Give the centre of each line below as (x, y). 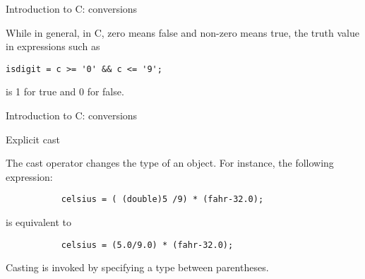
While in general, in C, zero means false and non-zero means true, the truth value (182, 32)
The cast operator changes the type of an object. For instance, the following (170, 163)
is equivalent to (39, 222)
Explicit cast (33, 139)
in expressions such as (53, 46)
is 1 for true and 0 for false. (65, 91)
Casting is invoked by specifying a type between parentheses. (137, 267)
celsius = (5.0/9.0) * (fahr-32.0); (147, 245)
